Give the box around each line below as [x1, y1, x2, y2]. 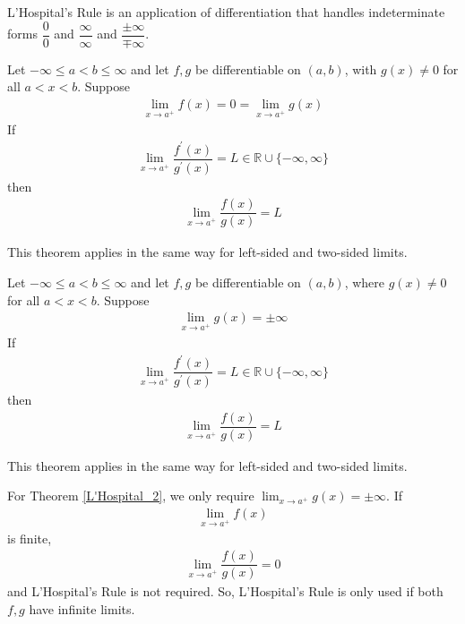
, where [344, 272, 384, 291]
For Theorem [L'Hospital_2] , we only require [7, 486, 254, 505]
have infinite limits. [29, 599, 135, 618]
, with [344, 59, 377, 78]
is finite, [7, 528, 52, 547]
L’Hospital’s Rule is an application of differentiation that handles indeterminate [7, 3, 445, 21]
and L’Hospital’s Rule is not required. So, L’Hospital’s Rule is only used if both [7, 582, 443, 601]
